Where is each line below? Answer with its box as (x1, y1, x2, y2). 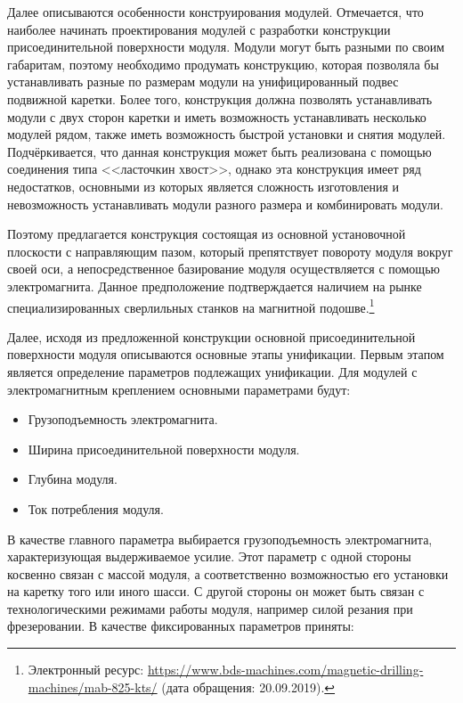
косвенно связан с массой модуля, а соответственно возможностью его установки (7, 564, 449, 583)
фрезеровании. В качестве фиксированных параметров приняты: (7, 617, 354, 635)
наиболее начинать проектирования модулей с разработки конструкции (7, 20, 391, 38)
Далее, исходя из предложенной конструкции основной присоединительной (7, 327, 416, 346)
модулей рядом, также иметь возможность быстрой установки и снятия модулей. (7, 125, 446, 143)
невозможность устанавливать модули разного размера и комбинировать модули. (7, 194, 443, 213)
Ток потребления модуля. (28, 499, 164, 518)
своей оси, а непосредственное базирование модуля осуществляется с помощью (7, 259, 440, 278)
